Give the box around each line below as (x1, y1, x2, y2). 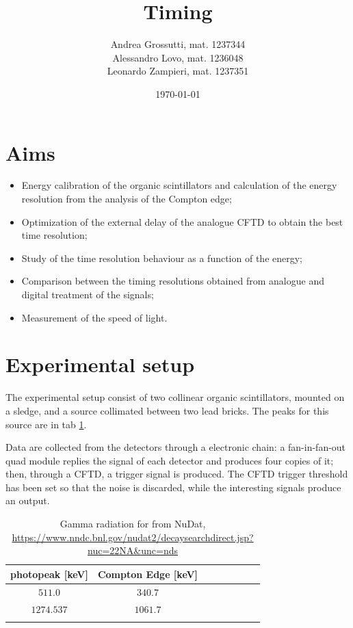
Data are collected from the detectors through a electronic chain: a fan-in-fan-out (5, 440, 346, 454)
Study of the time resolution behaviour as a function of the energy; (21, 250, 302, 265)
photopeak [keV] (10, 566, 88, 581)
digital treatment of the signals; (21, 287, 154, 301)
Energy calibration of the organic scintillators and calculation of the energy (21, 178, 337, 192)
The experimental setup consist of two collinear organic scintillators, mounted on (5, 390, 345, 404)
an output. (5, 493, 50, 508)
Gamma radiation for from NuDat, (60, 516, 206, 531)
